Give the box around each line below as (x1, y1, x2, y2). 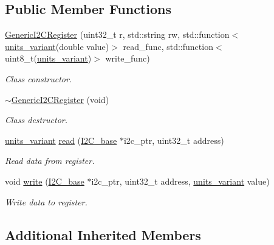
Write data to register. (5, 195, 87, 208)
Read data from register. (5, 154, 95, 167)
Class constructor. (5, 72, 72, 85)
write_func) (105, 52, 150, 65)
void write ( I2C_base (5, 174, 84, 187)
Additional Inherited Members (5, 225, 201, 244)
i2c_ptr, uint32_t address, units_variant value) (91, 174, 270, 187)
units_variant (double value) (5, 40, 109, 52)
